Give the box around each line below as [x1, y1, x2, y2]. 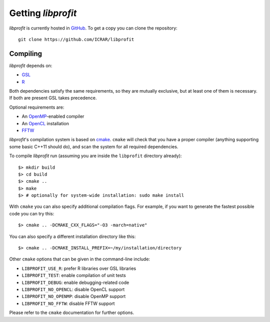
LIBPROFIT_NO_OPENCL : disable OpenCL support [21, 286, 125, 292]
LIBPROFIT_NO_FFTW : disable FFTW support [21, 300, 115, 306]
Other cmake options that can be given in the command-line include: [9, 256, 150, 262]
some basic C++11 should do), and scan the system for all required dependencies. [9, 143, 178, 150]
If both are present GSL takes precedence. [9, 95, 97, 101]
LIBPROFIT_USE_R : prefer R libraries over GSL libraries [21, 265, 136, 271]
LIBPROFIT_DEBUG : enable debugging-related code [21, 279, 129, 285]
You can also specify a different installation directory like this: [9, 233, 136, 239]
